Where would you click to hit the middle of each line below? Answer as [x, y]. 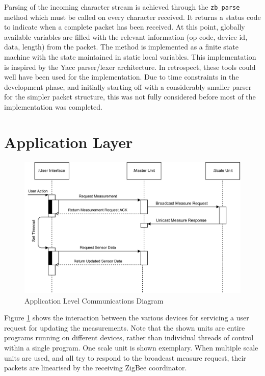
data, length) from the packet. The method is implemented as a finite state [121, 47]
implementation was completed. [53, 107]
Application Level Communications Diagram [94, 300]
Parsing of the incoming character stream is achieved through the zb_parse [122, 7]
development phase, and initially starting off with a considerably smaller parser [128, 86]
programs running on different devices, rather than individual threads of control [129, 337]
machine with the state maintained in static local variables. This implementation [130, 57]
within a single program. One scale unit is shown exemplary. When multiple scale [131, 348]
